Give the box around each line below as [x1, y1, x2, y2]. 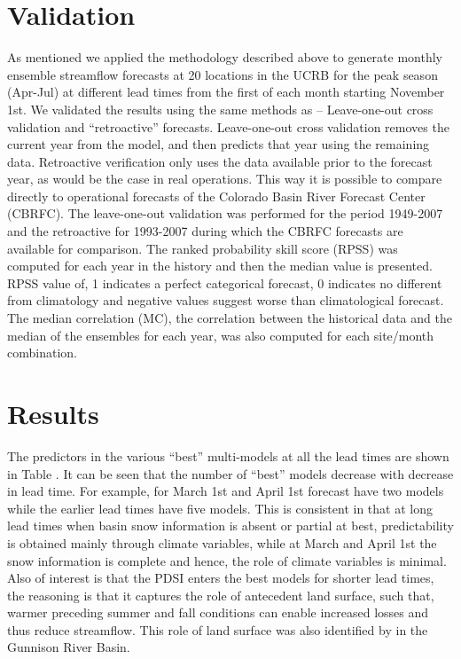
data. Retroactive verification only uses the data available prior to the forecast [7, 152, 433, 170]
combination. [7, 343, 77, 362]
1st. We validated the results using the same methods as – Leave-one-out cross [7, 99, 434, 118]
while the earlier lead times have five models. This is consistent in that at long [7, 498, 433, 517]
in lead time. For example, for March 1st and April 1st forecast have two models [7, 482, 444, 500]
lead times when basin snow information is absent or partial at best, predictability [7, 516, 454, 535]
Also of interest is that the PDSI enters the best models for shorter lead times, [7, 569, 434, 587]
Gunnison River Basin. [7, 638, 130, 656]
